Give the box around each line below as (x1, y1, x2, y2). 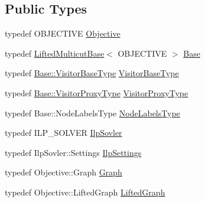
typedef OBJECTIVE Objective (5, 27, 121, 40)
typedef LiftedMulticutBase (5, 47, 105, 59)
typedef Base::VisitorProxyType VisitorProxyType (5, 86, 188, 99)
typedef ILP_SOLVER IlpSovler (5, 126, 122, 139)
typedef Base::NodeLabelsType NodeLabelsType (5, 106, 180, 119)
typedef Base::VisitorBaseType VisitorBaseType (5, 67, 179, 79)
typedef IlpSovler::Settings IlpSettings (5, 146, 142, 158)
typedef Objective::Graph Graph (5, 166, 122, 178)
